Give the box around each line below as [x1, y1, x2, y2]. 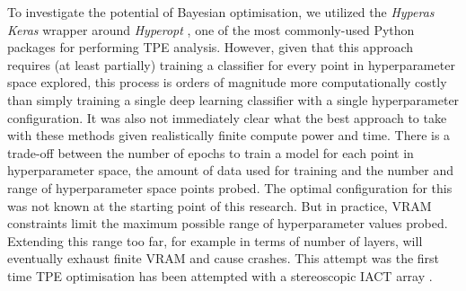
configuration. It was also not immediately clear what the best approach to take [7, 108, 447, 127]
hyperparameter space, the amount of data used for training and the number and [7, 161, 454, 180]
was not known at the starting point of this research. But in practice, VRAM [7, 196, 432, 215]
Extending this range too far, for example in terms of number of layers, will [7, 231, 423, 250]
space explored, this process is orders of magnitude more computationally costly [7, 73, 447, 92]
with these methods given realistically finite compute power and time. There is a [7, 126, 451, 145]
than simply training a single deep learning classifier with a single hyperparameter [7, 90, 460, 109]
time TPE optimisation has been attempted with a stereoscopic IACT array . [7, 266, 433, 285]
